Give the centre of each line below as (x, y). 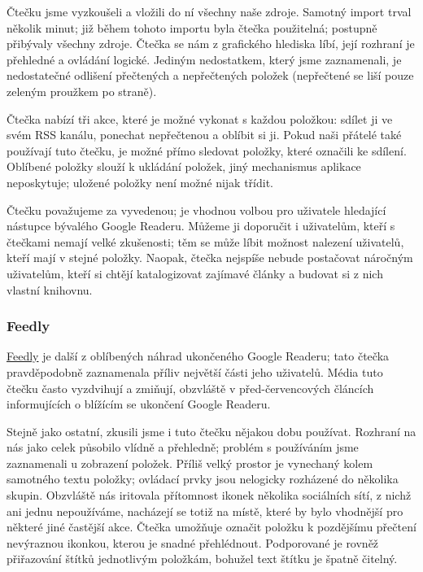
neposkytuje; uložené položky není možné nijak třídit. (140, 182)
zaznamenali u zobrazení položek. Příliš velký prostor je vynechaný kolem (190, 463)
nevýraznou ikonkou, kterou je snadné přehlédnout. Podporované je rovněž (193, 542)
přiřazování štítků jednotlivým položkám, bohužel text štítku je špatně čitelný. (202, 559)
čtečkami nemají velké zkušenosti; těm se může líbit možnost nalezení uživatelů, (205, 241)
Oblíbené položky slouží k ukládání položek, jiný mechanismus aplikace (184, 166)
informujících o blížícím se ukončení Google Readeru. (139, 404)
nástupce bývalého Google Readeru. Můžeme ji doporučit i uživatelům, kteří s (201, 226)
